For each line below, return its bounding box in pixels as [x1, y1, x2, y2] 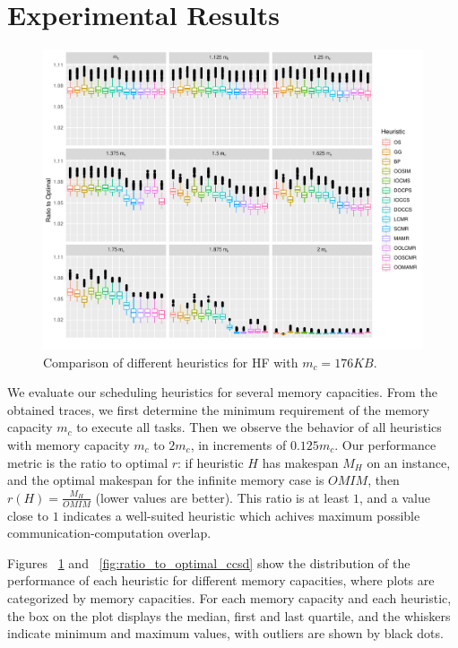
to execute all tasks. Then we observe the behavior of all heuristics [76, 418, 442, 436]
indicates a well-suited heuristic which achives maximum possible [63, 505, 420, 524]
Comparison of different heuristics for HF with [43, 352, 298, 371]
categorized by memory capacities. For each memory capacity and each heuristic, [7, 588, 452, 607]
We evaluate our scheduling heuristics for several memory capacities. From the [7, 383, 437, 402]
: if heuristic [177, 453, 244, 471]
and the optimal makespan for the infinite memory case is [7, 471, 324, 489]
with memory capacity [7, 435, 130, 454]
